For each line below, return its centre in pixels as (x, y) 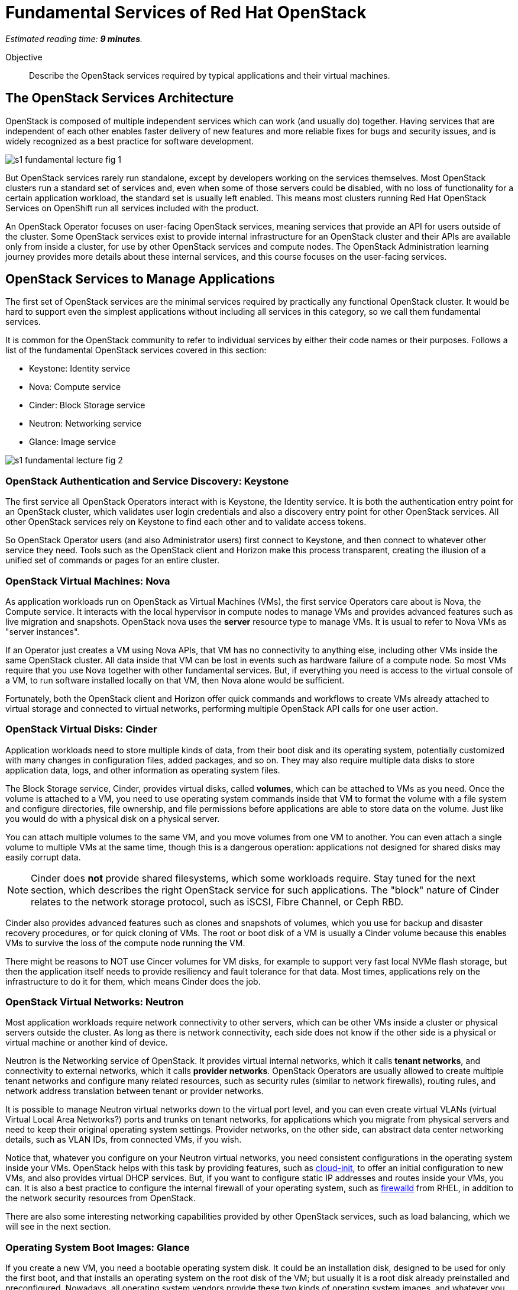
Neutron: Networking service (85, 424)
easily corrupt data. (43, 857)
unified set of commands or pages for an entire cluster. (113, 560)
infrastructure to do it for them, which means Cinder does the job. (133, 981)
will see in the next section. (58, 1227)
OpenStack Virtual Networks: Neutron (95, 1002)
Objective (24, 57)
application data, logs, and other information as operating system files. (143, 770)
